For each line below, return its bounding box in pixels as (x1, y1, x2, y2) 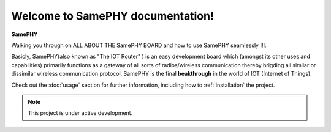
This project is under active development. (28, 109, 133, 117)
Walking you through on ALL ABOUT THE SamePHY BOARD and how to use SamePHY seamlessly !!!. (11, 42, 267, 49)
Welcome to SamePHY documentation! (11, 9, 215, 23)
